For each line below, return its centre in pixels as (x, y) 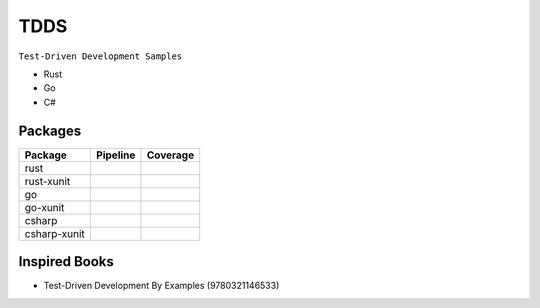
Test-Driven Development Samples (100, 56)
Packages (50, 130)
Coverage (170, 155)
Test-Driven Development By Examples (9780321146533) (161, 286)
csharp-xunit (54, 233)
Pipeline (116, 155)
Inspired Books (66, 261)
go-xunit (44, 207)
